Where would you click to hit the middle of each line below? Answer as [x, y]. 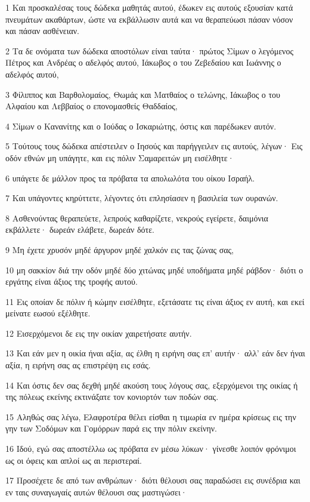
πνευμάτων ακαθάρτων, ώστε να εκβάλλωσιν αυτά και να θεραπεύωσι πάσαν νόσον [149, 19]
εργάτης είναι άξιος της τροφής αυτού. [72, 281]
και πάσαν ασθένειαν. [42, 31]
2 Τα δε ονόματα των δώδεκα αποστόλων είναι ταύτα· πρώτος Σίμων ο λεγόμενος [149, 50]
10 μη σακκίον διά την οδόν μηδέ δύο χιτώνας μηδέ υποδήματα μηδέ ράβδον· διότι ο [154, 270]
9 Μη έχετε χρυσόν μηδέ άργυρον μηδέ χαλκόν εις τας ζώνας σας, [120, 249]
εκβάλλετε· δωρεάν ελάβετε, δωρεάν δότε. [80, 230]
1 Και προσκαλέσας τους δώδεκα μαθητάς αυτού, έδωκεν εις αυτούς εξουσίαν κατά [149, 7]
